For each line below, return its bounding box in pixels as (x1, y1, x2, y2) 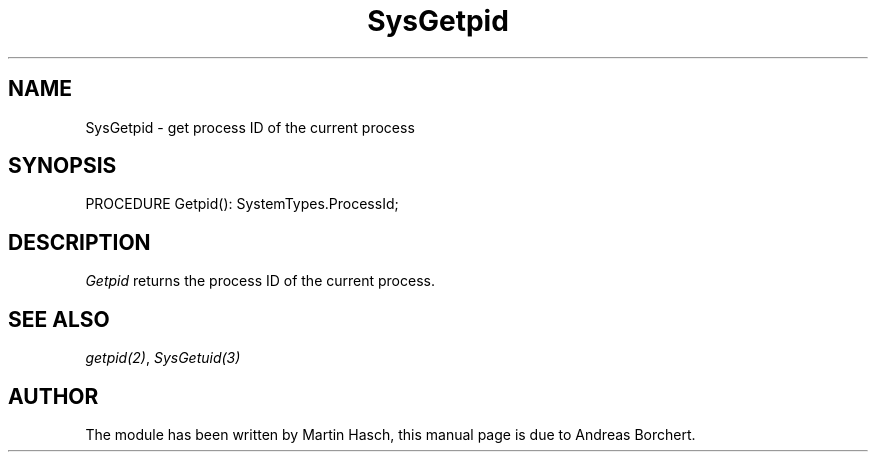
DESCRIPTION (8, 229, 151, 255)
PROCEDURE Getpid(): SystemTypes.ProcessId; (85, 195, 399, 213)
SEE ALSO (8, 306, 110, 332)
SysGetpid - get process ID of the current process (85, 118, 415, 136)
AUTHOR (8, 383, 99, 409)
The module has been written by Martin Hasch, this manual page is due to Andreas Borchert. (85, 425, 696, 443)
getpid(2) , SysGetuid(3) (85, 349, 241, 367)
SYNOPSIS (8, 153, 117, 179)
